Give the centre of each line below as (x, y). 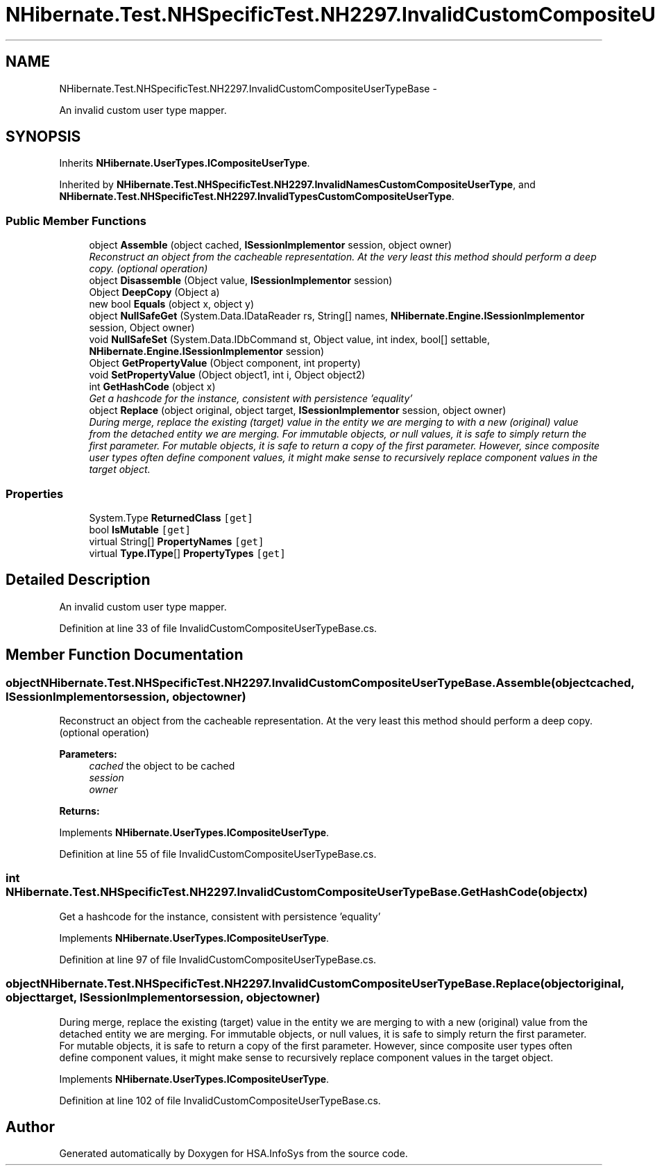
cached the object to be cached (162, 766)
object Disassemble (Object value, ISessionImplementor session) (241, 281)
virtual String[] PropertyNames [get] (177, 541)
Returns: (79, 811)
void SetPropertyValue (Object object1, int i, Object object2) (227, 375)
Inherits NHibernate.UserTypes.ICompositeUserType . (185, 163)
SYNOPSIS (43, 137)
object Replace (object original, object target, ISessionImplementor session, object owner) (298, 410)
